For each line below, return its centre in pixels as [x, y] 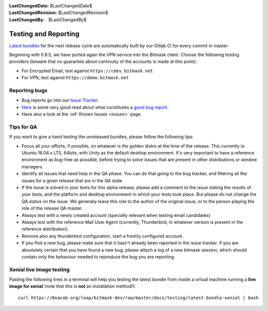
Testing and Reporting [44, 34]
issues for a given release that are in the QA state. [72, 180]
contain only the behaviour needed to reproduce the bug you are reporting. [99, 257]
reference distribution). [45, 229]
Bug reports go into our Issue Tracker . [60, 100]
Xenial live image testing [39, 269]
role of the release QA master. [52, 208]
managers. [33, 166]
